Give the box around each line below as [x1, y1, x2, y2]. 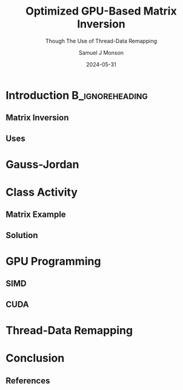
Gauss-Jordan [5, 157, 79, 171]
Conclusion [5, 351, 65, 365]
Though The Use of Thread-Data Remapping [45, 37, 158, 44]
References [5, 375, 50, 386]
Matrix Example [5, 210, 66, 220]
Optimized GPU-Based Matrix [25, 4, 177, 18]
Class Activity [5, 185, 78, 199]
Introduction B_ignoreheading [5, 88, 148, 102]
